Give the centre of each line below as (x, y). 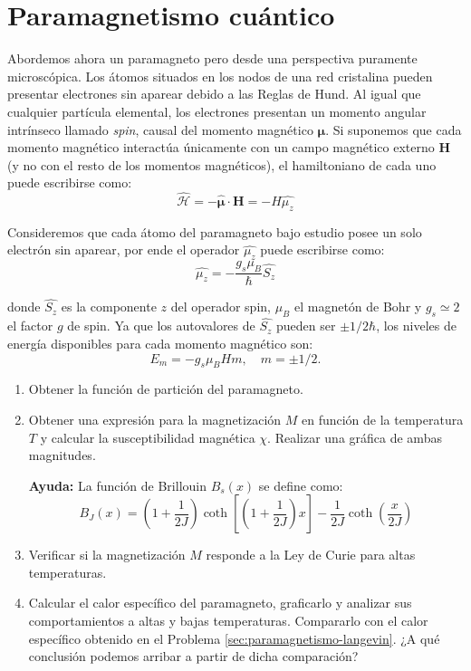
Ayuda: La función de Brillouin (117, 485)
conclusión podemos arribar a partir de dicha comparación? (193, 656)
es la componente (109, 307)
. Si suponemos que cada (394, 129)
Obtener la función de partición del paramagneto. (166, 389)
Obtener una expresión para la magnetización (155, 419)
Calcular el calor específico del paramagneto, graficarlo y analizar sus (220, 603)
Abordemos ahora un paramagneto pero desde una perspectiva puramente (212, 58)
